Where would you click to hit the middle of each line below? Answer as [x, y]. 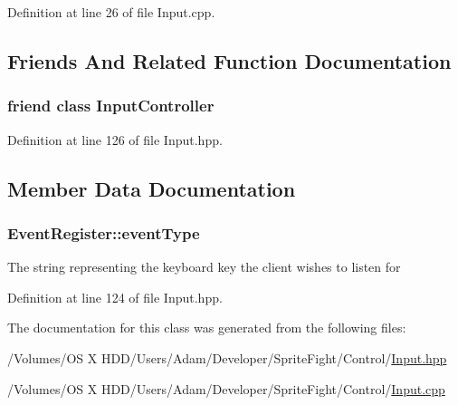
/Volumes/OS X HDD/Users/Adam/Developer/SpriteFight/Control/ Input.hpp [227, 357]
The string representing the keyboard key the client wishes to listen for [204, 267]
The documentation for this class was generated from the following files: [207, 328]
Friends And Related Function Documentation [229, 60]
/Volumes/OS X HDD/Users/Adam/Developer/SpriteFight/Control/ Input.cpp [226, 388]
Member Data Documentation [152, 188]
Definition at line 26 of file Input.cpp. [111, 12]
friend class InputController [111, 106]
